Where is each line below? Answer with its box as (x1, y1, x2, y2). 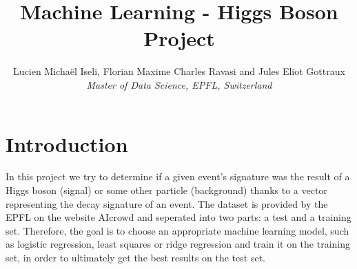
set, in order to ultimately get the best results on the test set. (6, 250, 265, 264)
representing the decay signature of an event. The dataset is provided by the (6, 196, 328, 211)
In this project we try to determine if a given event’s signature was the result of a (6, 169, 350, 184)
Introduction (6, 129, 128, 158)
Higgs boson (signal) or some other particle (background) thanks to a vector (6, 183, 327, 197)
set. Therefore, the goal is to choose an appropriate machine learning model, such (6, 223, 349, 237)
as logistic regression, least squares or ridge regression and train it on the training (6, 237, 350, 251)
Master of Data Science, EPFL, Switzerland (86, 77, 272, 92)
